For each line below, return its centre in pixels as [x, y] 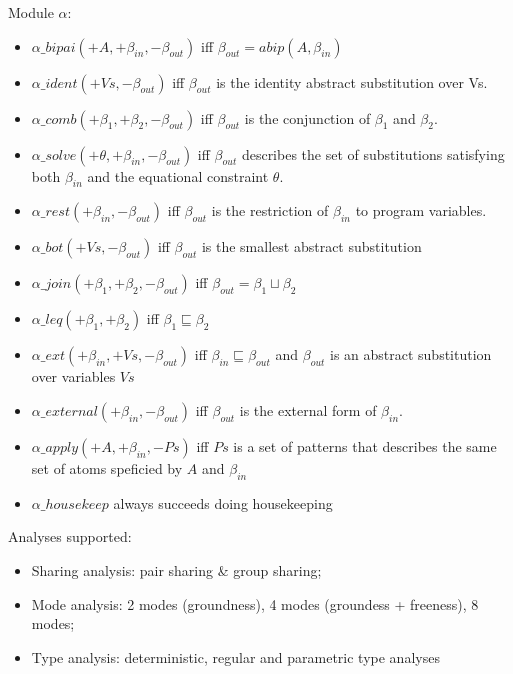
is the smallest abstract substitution [311, 246]
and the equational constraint [178, 175]
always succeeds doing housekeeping [223, 502]
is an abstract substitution [410, 354]
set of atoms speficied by [107, 467]
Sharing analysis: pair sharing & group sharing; [176, 569]
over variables [73, 376]
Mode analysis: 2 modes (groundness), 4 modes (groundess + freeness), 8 [255, 603]
